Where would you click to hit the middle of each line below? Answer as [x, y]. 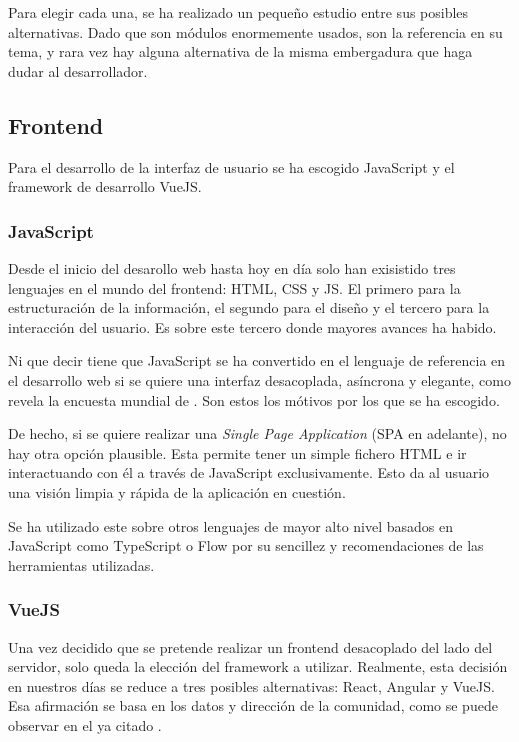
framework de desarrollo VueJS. [105, 186]
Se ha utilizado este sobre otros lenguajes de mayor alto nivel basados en [231, 525]
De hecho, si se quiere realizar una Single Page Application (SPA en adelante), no [257, 433]
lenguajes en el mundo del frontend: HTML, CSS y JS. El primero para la [234, 287]
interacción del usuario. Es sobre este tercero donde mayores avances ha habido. [252, 326]
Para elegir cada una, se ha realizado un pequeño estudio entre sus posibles [238, 12]
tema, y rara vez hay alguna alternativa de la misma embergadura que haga [240, 51]
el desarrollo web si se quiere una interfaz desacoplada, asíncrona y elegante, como [259, 379]
